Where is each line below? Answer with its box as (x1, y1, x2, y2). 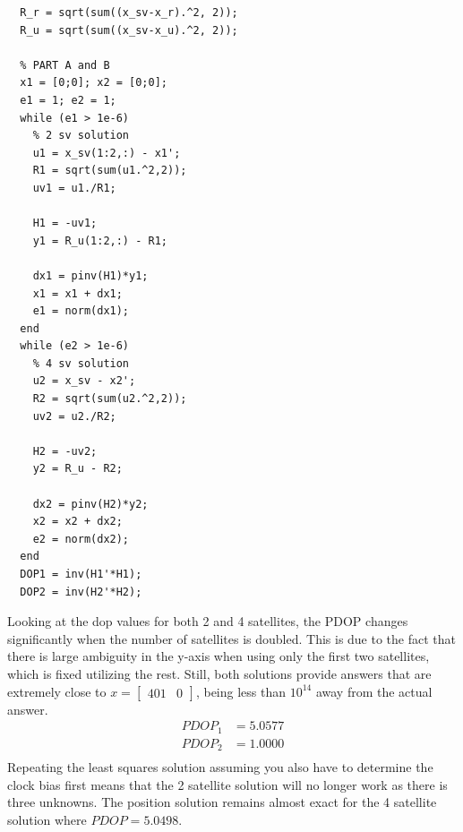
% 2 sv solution (32, 129, 130, 142)
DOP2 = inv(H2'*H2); (20, 585, 142, 598)
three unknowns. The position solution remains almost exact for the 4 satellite (7, 793, 437, 811)
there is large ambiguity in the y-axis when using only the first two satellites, (7, 647, 430, 665)
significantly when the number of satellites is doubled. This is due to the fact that (7, 629, 457, 648)
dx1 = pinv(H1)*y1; (32, 269, 149, 282)
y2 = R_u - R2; (32, 462, 123, 476)
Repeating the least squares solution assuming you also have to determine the (7, 758, 433, 776)
